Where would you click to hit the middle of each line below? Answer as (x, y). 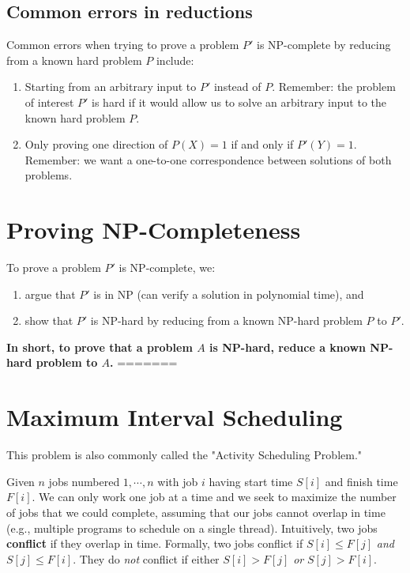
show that (49, 320)
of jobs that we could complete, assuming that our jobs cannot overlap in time (196, 512)
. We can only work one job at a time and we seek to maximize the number (214, 497)
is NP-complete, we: (167, 268)
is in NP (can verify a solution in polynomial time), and (229, 294)
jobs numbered (84, 481)
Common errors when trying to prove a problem (123, 45)
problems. (49, 175)
